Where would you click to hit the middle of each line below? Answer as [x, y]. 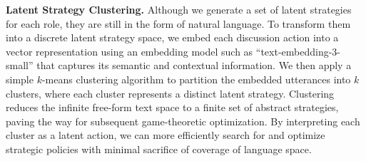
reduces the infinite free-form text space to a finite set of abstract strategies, [172, 107]
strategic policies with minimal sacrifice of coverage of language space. [159, 149]
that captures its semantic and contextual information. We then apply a [194, 65]
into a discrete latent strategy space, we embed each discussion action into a [172, 37]
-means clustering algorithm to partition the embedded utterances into [196, 79]
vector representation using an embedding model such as [129, 51]
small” [20, 65]
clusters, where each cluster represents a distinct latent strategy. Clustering [170, 93]
